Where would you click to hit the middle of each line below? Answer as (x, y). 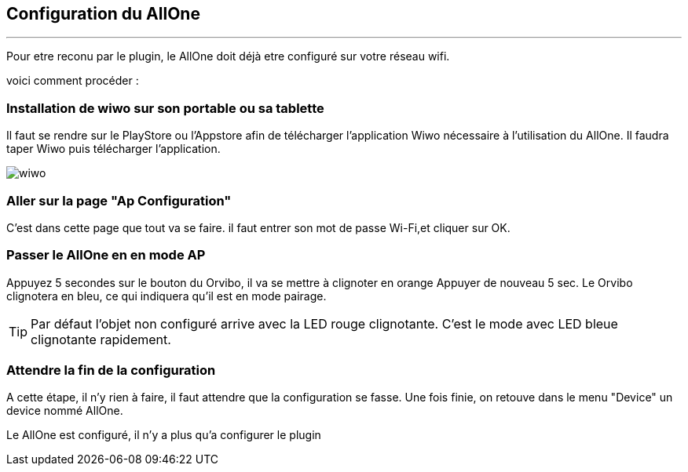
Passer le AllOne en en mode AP (106, 255)
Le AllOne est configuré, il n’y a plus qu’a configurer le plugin (164, 435)
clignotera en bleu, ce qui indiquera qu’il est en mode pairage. (167, 296)
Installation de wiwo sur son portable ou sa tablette (165, 108)
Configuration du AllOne (103, 14)
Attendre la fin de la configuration (111, 370)
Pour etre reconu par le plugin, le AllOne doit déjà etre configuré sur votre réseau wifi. (228, 56)
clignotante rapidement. (101, 339)
